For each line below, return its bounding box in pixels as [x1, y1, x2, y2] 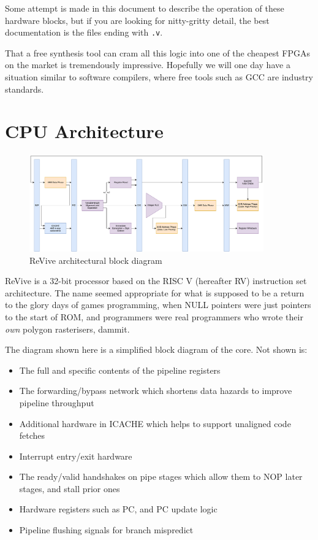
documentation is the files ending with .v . [5, 26, 163, 39]
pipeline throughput [19, 396, 94, 409]
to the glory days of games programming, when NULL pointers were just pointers [5, 298, 311, 311]
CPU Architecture [5, 118, 164, 144]
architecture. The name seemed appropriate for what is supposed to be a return [5, 286, 305, 299]
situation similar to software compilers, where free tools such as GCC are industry [5, 71, 314, 83]
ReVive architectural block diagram [29, 253, 162, 266]
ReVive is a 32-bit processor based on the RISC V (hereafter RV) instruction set [5, 274, 307, 287]
